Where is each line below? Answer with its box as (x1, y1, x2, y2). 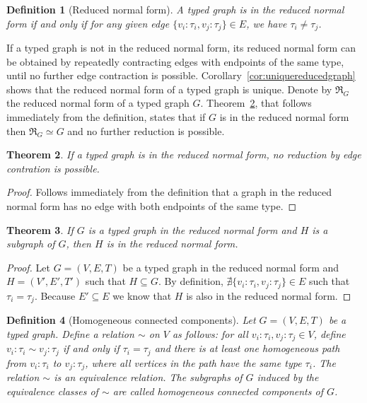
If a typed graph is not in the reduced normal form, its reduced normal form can (6, 40, 356, 55)
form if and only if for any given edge (6, 16, 170, 30)
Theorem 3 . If (6, 222, 74, 237)
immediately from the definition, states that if (6, 110, 206, 124)
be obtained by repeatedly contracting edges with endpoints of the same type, (6, 54, 344, 69)
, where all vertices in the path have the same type (85, 355, 302, 370)
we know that (112, 288, 172, 303)
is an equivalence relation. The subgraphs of (54, 370, 243, 385)
